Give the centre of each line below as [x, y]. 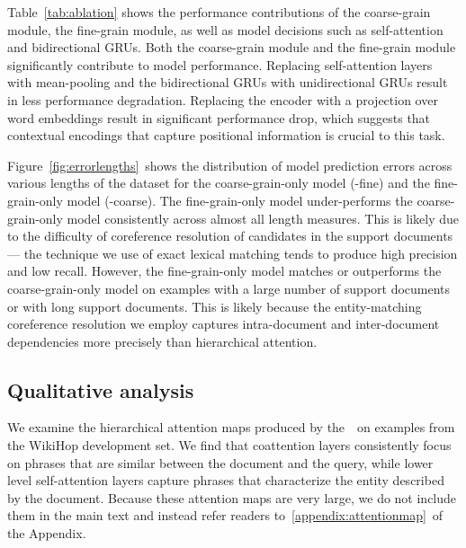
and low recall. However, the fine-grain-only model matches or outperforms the [224, 271]
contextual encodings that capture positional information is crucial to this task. [226, 135]
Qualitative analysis [101, 389]
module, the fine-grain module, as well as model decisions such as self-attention [225, 29]
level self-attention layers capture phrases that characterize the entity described [226, 480]
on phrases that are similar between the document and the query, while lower [220, 462]
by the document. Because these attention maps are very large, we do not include [232, 497]
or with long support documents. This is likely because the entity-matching [215, 306]
